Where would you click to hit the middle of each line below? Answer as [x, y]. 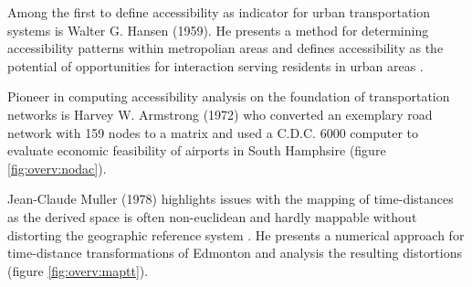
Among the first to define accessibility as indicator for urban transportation [219, 12]
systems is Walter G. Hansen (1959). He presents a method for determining [218, 30]
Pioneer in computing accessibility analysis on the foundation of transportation [229, 96]
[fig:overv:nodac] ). [57, 168]
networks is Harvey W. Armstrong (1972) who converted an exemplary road [220, 114]
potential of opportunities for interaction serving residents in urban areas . [215, 65]
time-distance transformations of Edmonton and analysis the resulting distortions [235, 253]
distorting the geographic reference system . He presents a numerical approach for [236, 234]
